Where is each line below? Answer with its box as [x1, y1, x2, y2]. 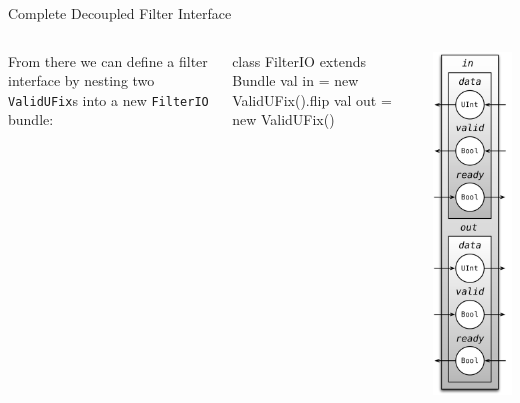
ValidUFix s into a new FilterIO [8, 89, 209, 110]
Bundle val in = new [232, 70, 359, 91]
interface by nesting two [8, 70, 155, 91]
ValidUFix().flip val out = [232, 89, 392, 110]
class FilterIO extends [232, 50, 366, 71]
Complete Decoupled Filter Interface [8, 3, 232, 23]
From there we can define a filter [8, 50, 208, 71]
